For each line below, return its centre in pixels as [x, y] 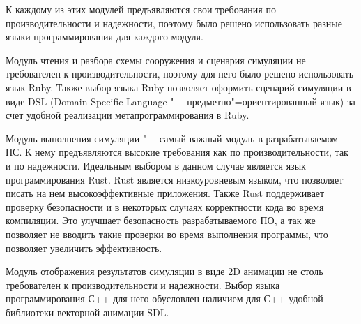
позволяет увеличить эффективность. [84, 248]
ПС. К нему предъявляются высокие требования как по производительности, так [177, 152]
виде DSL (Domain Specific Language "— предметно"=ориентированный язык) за [180, 101]
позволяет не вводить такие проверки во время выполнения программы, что [167, 234]
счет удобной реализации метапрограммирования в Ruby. [128, 115]
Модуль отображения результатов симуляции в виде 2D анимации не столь [164, 271]
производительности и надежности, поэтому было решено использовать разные [174, 23]
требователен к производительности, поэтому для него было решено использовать [180, 74]
